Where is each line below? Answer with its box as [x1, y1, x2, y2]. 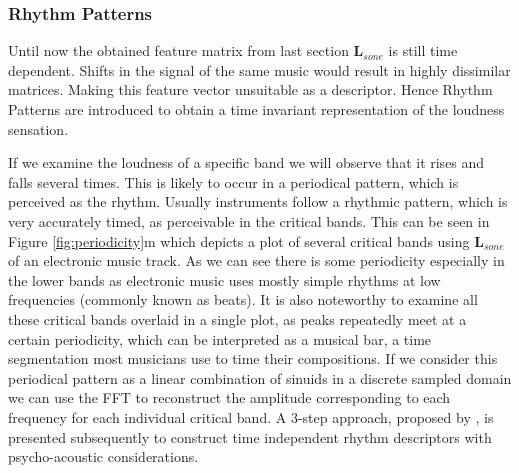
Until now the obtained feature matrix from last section [8, 40, 349, 61]
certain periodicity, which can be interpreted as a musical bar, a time [8, 328, 432, 349]
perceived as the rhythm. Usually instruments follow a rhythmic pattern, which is [8, 191, 508, 212]
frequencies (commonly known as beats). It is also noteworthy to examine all [8, 289, 478, 310]
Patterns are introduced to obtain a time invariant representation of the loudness [8, 99, 505, 119]
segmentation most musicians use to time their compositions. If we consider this [8, 348, 498, 369]
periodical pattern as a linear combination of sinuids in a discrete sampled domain [8, 367, 512, 388]
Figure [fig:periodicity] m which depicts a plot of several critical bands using [8, 230, 470, 251]
